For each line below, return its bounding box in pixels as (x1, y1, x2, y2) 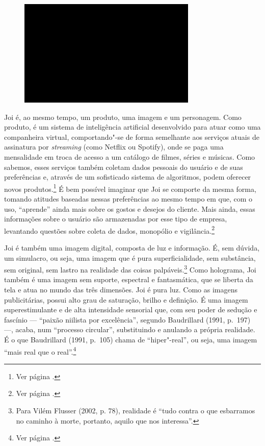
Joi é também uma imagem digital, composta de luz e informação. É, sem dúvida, (4, 242, 260, 253)
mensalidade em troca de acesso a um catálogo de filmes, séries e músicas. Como (4, 151, 255, 162)
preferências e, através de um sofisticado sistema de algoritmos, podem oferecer (4, 171, 251, 182)
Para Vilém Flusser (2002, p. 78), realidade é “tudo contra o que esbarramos (16, 405, 255, 416)
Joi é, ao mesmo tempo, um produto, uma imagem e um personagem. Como (4, 111, 242, 122)
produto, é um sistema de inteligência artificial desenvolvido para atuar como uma (4, 121, 261, 132)
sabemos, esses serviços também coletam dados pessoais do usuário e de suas (4, 161, 243, 172)
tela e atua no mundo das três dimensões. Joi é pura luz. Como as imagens (4, 284, 238, 295)
